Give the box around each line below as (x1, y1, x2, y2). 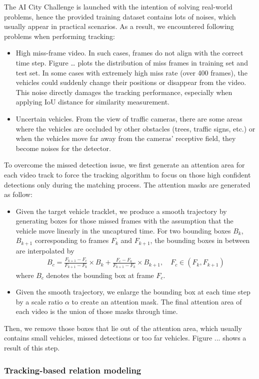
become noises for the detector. (15, 142, 111, 153)
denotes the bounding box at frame (46, 269, 154, 280)
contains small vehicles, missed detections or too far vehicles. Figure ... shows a (4, 332, 246, 343)
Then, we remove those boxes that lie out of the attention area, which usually (4, 322, 242, 333)
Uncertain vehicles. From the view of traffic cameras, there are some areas (15, 113, 242, 123)
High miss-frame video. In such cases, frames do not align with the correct (15, 47, 243, 58)
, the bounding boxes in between (150, 235, 250, 245)
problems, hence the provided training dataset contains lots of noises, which (4, 11, 236, 21)
